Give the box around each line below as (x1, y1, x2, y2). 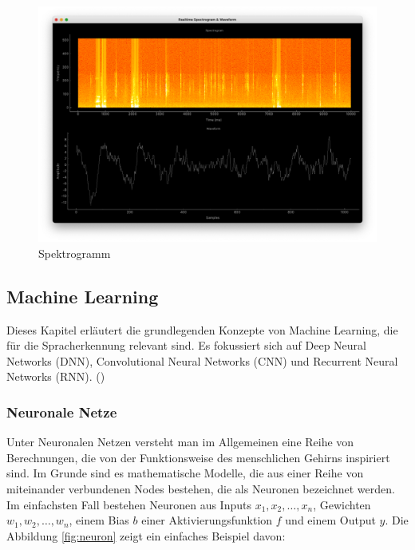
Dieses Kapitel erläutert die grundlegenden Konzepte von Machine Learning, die (6, 321, 398, 338)
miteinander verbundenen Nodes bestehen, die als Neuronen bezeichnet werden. (6, 480, 395, 497)
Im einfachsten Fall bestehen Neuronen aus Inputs (6, 496, 251, 512)
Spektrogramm (38, 244, 111, 261)
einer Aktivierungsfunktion (141, 512, 273, 528)
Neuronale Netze (6, 402, 117, 421)
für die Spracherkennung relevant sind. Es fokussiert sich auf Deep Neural (6, 337, 366, 354)
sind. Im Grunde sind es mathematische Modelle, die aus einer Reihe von (6, 465, 364, 481)
